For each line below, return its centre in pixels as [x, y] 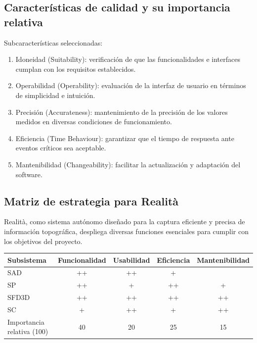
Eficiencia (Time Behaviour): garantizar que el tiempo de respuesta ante [125, 138]
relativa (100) [28, 331]
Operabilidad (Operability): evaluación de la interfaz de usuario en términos [131, 85]
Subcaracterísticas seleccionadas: [53, 42]
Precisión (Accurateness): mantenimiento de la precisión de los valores [122, 112]
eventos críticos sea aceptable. [61, 148]
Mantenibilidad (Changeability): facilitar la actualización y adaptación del [128, 164]
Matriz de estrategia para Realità [91, 201]
